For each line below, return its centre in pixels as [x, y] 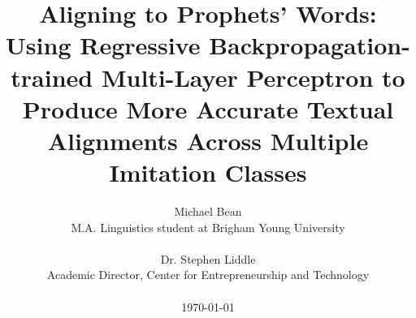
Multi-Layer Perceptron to [253, 77]
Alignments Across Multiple [208, 140]
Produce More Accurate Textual [208, 108]
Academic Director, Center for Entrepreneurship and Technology [208, 275]
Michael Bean [208, 211]
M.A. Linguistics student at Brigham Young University [208, 227]
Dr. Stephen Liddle [208, 258]
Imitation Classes [208, 172]
